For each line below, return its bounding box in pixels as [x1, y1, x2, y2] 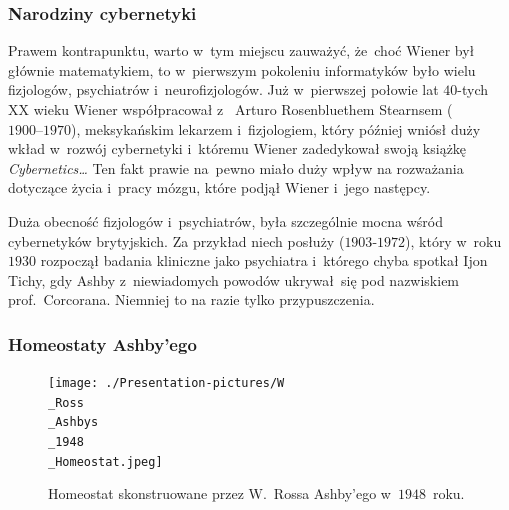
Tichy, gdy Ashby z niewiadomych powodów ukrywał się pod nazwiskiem [8, 269, 460, 290]
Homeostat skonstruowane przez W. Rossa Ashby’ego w [48, 483, 391, 504]
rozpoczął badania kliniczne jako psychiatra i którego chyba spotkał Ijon [40, 250, 488, 271]
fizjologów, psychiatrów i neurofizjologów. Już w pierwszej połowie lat [8, 79, 439, 100]
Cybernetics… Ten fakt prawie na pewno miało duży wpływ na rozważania [8, 157, 464, 178]
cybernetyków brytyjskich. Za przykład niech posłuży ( [8, 230, 345, 251]
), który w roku [405, 230, 502, 251]
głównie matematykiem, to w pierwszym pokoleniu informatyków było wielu [8, 59, 476, 80]
